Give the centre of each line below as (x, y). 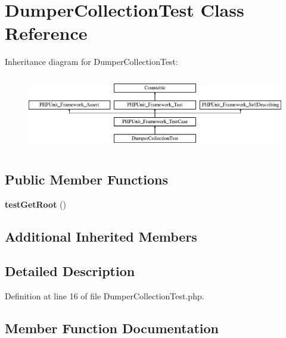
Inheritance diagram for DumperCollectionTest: (91, 62)
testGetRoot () (35, 204)
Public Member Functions (86, 179)
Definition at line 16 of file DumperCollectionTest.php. (105, 296)
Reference (46, 33)
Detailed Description (70, 271)
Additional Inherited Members (101, 236)
